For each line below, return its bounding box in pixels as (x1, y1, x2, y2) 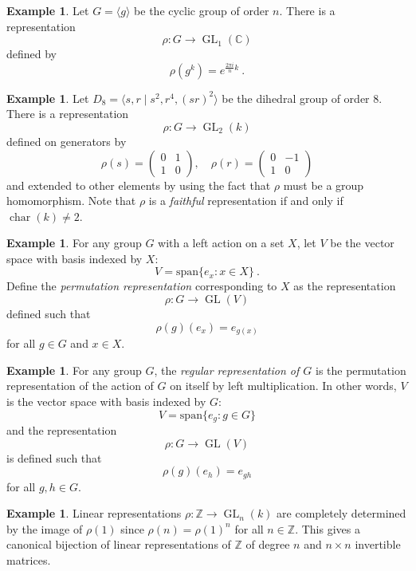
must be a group (283, 176, 364, 193)
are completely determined (277, 505, 406, 522)
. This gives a (295, 520, 360, 537)
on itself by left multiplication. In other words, (170, 377, 397, 394)
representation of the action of (6, 377, 154, 394)
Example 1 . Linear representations (6, 505, 182, 522)
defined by (6, 45, 57, 62)
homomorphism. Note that (6, 192, 136, 209)
